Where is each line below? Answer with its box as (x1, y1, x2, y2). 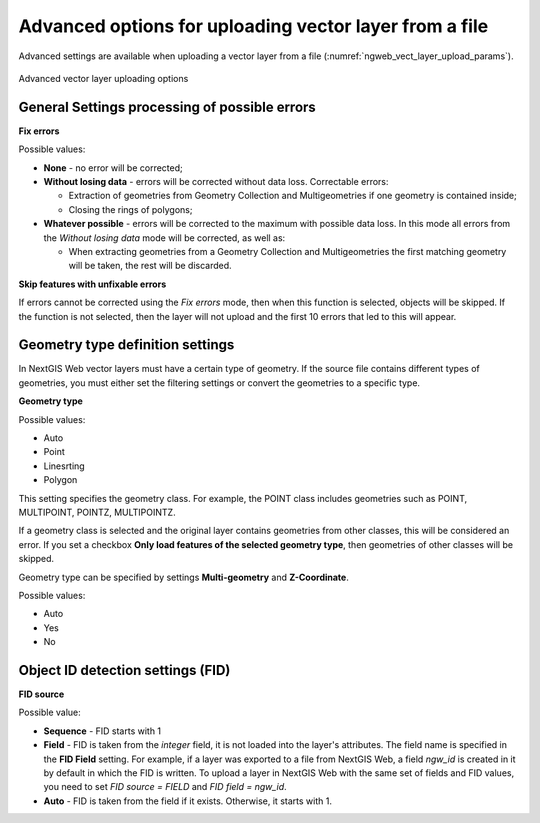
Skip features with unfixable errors (18, 278, 167, 290)
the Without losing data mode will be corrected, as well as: (43, 231, 286, 244)
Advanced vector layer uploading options (18, 72, 189, 84)
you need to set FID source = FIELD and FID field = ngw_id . (43, 781, 287, 793)
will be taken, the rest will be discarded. (68, 260, 232, 272)
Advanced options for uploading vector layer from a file (18, 15, 489, 37)
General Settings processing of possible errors (18, 98, 317, 115)
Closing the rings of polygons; (68, 203, 193, 215)
